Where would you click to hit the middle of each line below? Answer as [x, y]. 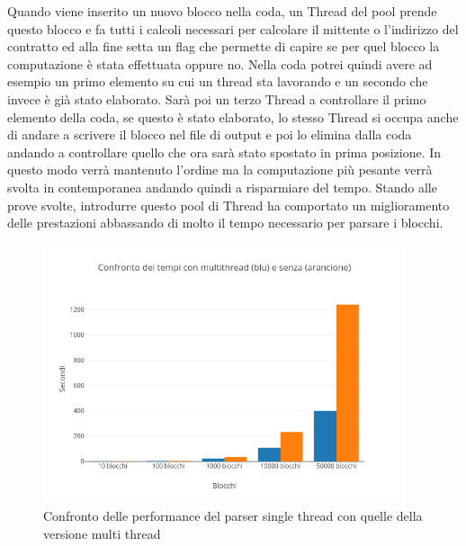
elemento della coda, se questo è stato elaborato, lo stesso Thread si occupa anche [233, 116]
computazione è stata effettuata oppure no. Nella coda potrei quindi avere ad [220, 63]
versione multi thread [102, 533]
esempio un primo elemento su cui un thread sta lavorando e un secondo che [218, 81]
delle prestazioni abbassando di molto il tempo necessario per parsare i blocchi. [225, 223]
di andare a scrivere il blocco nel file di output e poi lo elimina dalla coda [210, 134]
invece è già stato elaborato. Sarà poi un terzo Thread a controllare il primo [217, 98]
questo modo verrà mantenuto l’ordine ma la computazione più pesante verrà [220, 170]
